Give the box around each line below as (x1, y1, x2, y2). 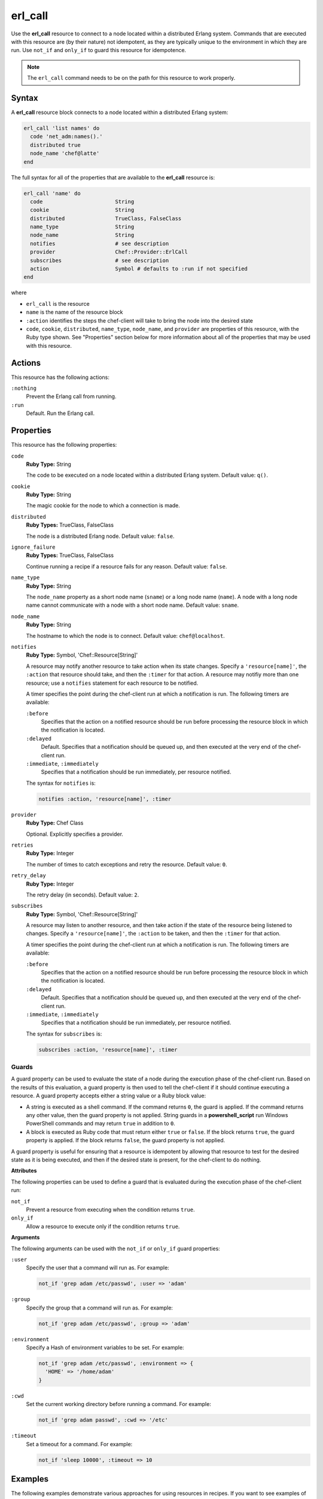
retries (11, 841, 34, 848)
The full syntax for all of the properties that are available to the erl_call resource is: (11, 174, 215, 181)
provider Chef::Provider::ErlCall (30, 249, 188, 255)
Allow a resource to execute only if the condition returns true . (26, 1223, 180, 1230)
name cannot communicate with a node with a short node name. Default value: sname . (26, 601, 239, 609)
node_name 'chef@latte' (30, 150, 100, 157)
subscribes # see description (30, 257, 169, 264)
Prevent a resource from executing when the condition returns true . (26, 1206, 195, 1213)
